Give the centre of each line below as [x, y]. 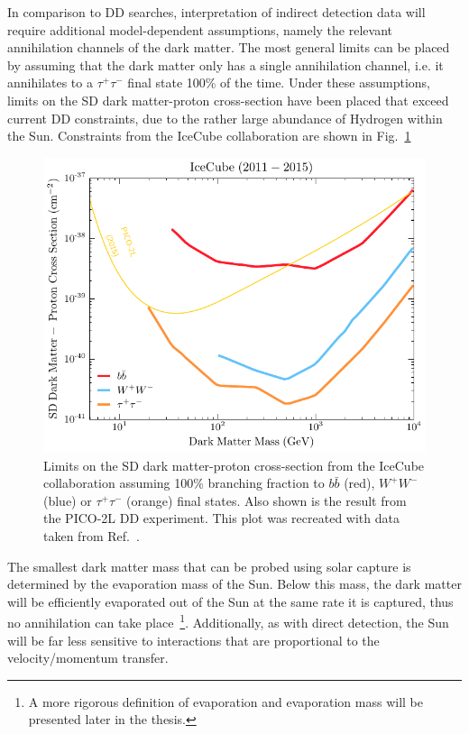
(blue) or [68, 500]
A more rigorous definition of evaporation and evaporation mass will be [225, 701]
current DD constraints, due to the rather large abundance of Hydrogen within [225, 118]
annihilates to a [50, 83]
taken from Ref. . [92, 535]
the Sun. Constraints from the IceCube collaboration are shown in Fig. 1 [209, 136]
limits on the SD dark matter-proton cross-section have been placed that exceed [228, 100]
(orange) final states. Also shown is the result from [267, 500]
